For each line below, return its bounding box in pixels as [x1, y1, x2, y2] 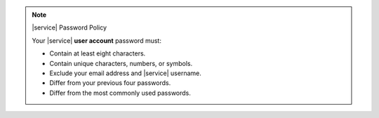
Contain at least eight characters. [49, 49, 146, 58]
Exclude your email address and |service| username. [49, 69, 201, 77]
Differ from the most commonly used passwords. [49, 88, 191, 97]
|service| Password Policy [32, 23, 107, 32]
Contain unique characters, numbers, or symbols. [49, 59, 193, 67]
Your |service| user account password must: [32, 36, 161, 45]
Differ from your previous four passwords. [49, 79, 171, 87]
